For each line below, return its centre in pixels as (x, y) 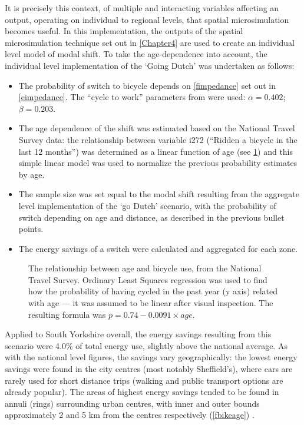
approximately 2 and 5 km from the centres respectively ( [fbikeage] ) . (130, 415)
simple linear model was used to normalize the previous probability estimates (158, 163)
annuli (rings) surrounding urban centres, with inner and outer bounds (132, 403)
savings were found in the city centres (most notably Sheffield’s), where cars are (149, 369)
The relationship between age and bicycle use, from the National (145, 268)
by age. (32, 174)
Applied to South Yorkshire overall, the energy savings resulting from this (138, 334)
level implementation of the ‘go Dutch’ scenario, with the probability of (147, 205)
